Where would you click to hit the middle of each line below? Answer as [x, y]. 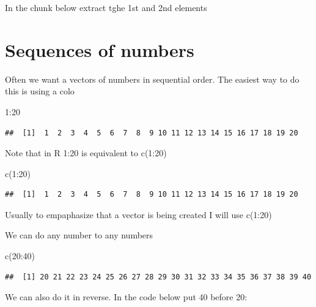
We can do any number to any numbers [79, 235]
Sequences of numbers [100, 49]
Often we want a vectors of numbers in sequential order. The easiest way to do [152, 79]
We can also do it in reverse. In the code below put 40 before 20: [126, 297]
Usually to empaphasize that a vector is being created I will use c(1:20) [138, 214]
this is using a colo [40, 91]
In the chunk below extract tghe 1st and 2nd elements [106, 7]
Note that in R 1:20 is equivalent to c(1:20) [86, 153]
